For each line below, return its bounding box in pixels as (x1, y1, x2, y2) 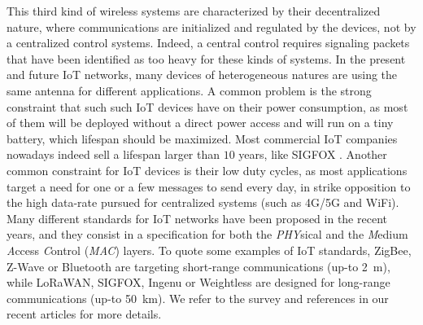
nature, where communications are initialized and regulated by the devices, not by (7, 18, 416, 35)
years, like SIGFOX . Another (238, 146, 387, 163)
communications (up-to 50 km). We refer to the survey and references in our (7, 289, 389, 306)
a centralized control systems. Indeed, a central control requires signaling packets (7, 34, 410, 51)
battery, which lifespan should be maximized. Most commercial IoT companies (7, 130, 398, 147)
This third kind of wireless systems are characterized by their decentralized (7, 2, 381, 19)
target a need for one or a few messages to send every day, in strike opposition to (7, 178, 411, 195)
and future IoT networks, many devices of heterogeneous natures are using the (7, 66, 398, 83)
